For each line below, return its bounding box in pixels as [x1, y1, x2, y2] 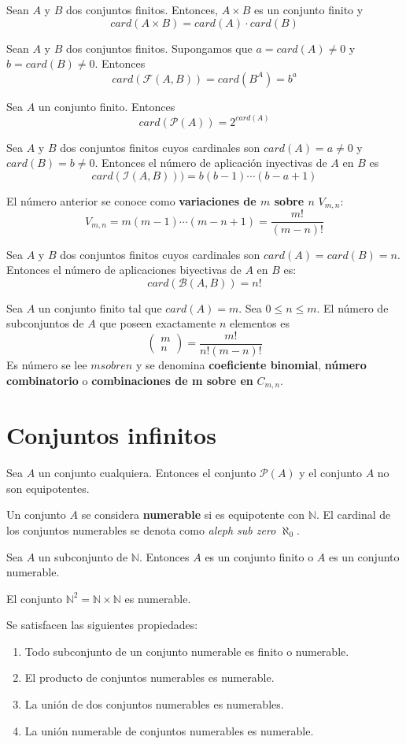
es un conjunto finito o [205, 548, 314, 564]
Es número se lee [6, 356, 87, 372]
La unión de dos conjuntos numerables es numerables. [24, 696, 284, 713]
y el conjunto [299, 465, 363, 481]
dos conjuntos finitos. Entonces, [65, 2, 218, 17]
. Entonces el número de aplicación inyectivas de [94, 154, 327, 171]
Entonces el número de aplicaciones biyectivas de [6, 261, 242, 278]
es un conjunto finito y [254, 2, 364, 17]
